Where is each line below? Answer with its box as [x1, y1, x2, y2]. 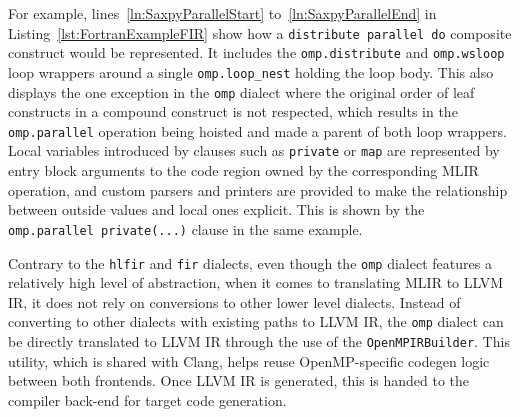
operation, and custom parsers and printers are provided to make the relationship [8, 179, 508, 200]
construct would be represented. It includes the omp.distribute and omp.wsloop [8, 42, 505, 63]
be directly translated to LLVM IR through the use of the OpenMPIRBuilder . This [8, 331, 510, 352]
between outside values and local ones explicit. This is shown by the [8, 199, 425, 220]
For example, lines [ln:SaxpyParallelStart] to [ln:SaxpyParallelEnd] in [8, 3, 437, 23]
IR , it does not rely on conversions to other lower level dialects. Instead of [8, 291, 461, 312]
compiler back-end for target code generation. [8, 389, 287, 410]
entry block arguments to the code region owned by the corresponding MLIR [8, 160, 479, 181]
